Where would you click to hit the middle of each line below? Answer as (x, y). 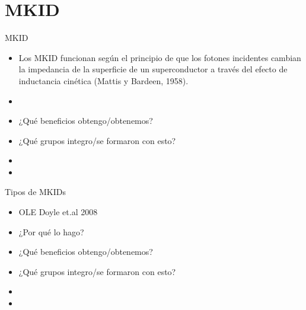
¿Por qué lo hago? (51, 231)
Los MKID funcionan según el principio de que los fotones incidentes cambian (160, 57)
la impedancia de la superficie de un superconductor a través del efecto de (153, 69)
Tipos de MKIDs (36, 192)
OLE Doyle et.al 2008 (58, 212)
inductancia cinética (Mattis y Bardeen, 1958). (103, 80)
